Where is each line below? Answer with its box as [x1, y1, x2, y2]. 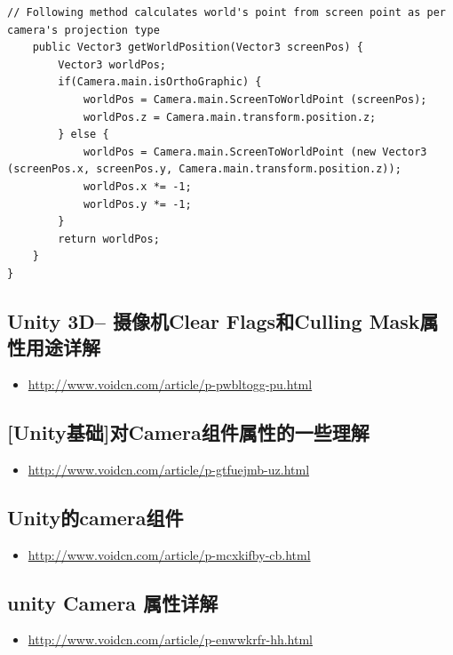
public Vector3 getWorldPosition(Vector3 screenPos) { [32, 41, 363, 54]
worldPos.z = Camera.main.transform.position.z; [83, 110, 377, 124]
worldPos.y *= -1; [83, 197, 192, 211]
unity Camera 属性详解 [7, 588, 219, 616]
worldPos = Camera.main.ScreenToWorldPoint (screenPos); [83, 92, 427, 106]
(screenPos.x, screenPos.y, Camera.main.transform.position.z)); [7, 163, 401, 176]
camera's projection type [7, 23, 160, 36]
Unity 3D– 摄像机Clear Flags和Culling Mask [7, 307, 420, 334]
